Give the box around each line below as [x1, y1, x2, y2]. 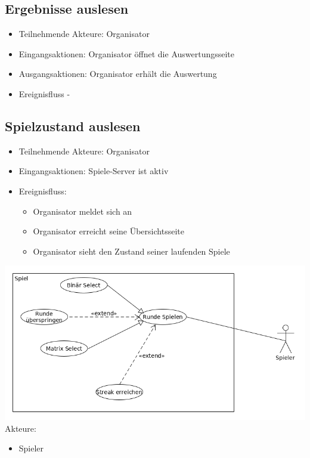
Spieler [18, 442, 44, 454]
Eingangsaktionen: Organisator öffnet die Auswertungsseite [18, 47, 235, 60]
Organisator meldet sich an [33, 205, 132, 217]
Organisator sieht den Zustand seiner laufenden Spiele [33, 245, 230, 257]
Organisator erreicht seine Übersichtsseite [33, 225, 184, 237]
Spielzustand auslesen [5, 116, 141, 135]
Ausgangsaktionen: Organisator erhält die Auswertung [18, 67, 217, 80]
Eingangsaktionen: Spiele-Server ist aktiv [18, 165, 169, 177]
